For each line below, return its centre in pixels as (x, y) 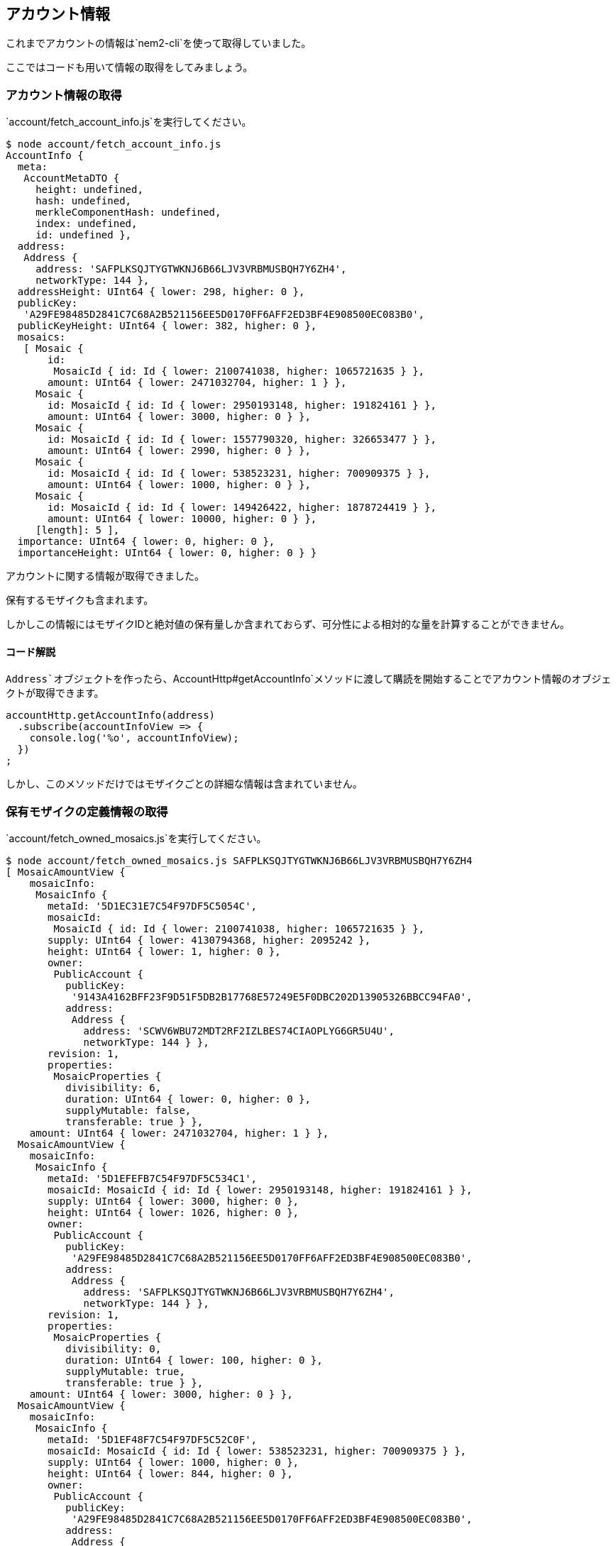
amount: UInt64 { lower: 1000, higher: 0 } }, (179, 485)
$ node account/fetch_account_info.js (114, 144)
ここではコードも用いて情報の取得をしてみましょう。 (130, 67)
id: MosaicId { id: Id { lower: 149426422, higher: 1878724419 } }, (242, 508)
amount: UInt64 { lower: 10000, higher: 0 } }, (182, 519)
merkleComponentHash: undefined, (128, 212)
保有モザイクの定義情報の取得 (87, 811)
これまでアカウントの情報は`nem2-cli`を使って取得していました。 (159, 43)
